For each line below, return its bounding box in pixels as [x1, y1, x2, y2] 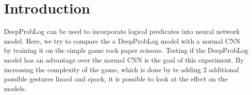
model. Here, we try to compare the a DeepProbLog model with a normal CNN [4, 35, 240, 46]
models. [4, 83, 27, 93]
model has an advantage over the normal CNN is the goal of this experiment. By [4, 54, 244, 64]
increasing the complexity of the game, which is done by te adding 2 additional [4, 64, 239, 74]
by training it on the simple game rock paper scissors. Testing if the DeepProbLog [4, 45, 249, 55]
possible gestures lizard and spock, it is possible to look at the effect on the [4, 74, 228, 84]
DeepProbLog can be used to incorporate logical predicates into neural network [4, 26, 240, 36]
